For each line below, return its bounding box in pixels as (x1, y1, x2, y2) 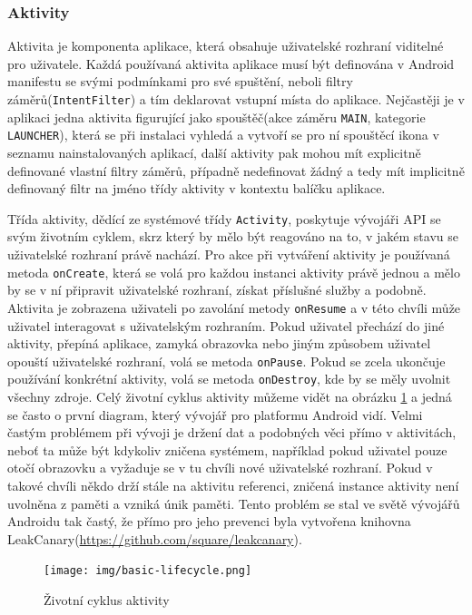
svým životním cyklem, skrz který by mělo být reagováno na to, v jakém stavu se (7, 227, 458, 246)
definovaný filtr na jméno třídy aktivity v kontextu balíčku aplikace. (7, 179, 386, 198)
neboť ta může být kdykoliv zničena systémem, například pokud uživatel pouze (7, 440, 447, 459)
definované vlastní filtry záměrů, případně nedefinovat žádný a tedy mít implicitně (7, 161, 465, 180)
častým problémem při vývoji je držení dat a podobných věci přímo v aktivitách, (7, 423, 457, 442)
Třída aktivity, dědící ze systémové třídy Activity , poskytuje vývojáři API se (7, 209, 441, 228)
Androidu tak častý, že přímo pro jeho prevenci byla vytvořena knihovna (7, 512, 411, 531)
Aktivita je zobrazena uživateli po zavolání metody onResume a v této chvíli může (7, 298, 461, 317)
